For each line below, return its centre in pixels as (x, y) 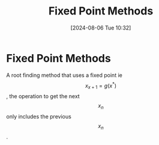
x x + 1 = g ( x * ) (101, 86)
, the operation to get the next (43, 96)
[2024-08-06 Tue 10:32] (101, 28)
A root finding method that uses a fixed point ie (64, 75)
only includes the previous (39, 116)
